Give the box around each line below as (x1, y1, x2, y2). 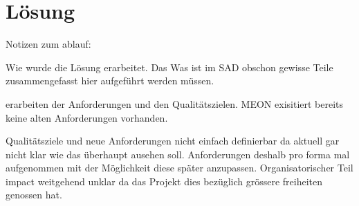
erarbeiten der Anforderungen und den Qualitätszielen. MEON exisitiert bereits (6, 96, 344, 111)
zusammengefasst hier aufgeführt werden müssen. (6, 73, 214, 88)
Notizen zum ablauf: (6, 37, 91, 51)
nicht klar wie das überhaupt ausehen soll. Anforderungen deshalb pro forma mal (6, 147, 350, 161)
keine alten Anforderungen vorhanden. (6, 110, 168, 124)
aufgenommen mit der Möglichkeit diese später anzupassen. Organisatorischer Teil (6, 160, 353, 175)
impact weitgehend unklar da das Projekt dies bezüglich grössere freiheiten (6, 174, 323, 188)
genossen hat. (6, 187, 62, 202)
